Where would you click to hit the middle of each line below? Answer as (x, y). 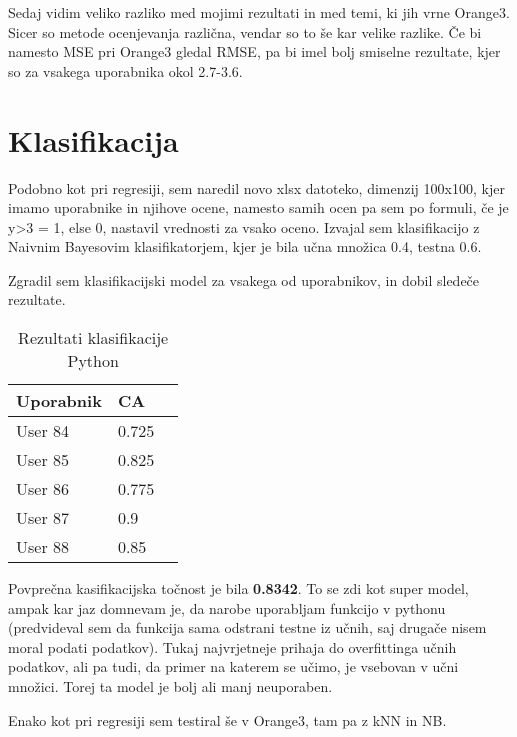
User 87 (43, 518)
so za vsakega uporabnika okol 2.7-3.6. (125, 70)
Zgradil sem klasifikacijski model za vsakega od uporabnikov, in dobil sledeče (244, 279)
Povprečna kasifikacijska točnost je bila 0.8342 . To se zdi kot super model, (238, 588)
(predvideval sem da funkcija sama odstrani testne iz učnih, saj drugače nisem (247, 627)
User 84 (43, 431)
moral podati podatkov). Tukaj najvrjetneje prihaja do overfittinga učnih (232, 646)
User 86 (43, 489)
